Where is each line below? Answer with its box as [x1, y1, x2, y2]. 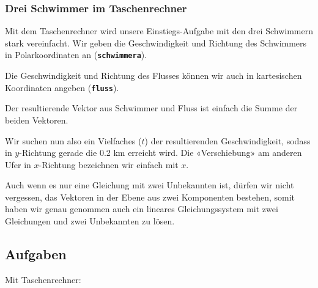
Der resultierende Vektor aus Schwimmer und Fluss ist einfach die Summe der [5, 102, 298, 114]
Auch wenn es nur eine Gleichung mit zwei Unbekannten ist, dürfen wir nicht [5, 179, 294, 191]
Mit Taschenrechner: [5, 273, 81, 286]
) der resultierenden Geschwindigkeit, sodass [144, 134, 311, 147]
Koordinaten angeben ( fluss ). [5, 81, 119, 94]
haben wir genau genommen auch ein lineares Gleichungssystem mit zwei [5, 202, 278, 215]
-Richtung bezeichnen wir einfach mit [39, 158, 179, 171]
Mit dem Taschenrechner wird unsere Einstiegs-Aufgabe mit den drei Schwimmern [5, 24, 313, 37]
